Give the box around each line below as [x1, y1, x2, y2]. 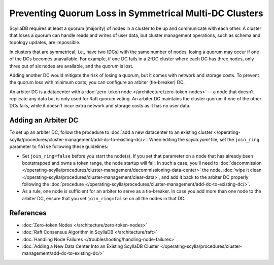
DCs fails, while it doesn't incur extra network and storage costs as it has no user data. [9, 103, 191, 109]
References [9, 208, 47, 217]
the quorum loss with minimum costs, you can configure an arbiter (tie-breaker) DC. [9, 79, 185, 86]
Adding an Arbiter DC [9, 116, 79, 125]
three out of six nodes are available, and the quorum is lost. [9, 63, 134, 69]
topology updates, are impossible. [9, 40, 81, 46]
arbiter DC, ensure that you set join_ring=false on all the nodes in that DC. [22, 195, 186, 201]
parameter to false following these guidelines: [9, 143, 109, 149]
